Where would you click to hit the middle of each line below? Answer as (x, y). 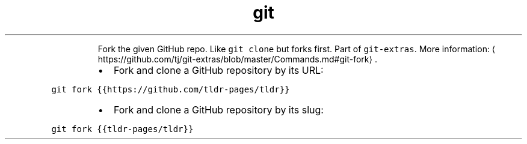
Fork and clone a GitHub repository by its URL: (218, 70)
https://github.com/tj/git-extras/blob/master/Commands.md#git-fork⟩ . (237, 59)
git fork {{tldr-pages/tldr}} (122, 129)
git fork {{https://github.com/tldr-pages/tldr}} (171, 89)
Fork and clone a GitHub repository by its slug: (218, 109)
